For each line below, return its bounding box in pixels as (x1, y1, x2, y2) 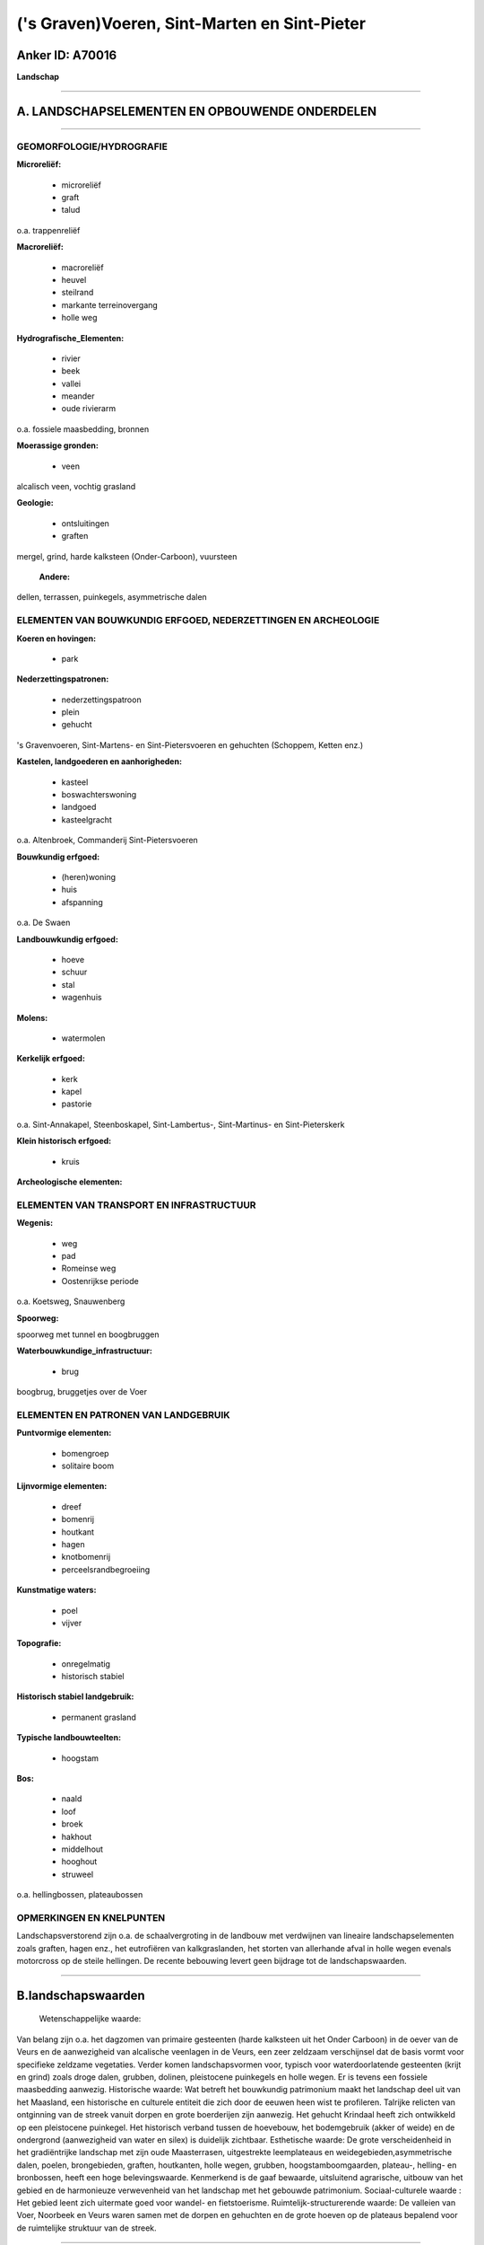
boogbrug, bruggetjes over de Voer (16, 1387, 148, 1397)
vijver (61, 1617, 82, 1628)
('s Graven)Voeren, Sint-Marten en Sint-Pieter (16, 13, 367, 33)
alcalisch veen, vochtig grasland (16, 481, 136, 492)
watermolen (61, 1033, 106, 1043)
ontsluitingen (61, 517, 109, 529)
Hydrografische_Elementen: (16, 332, 125, 343)
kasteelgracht (61, 814, 112, 825)
